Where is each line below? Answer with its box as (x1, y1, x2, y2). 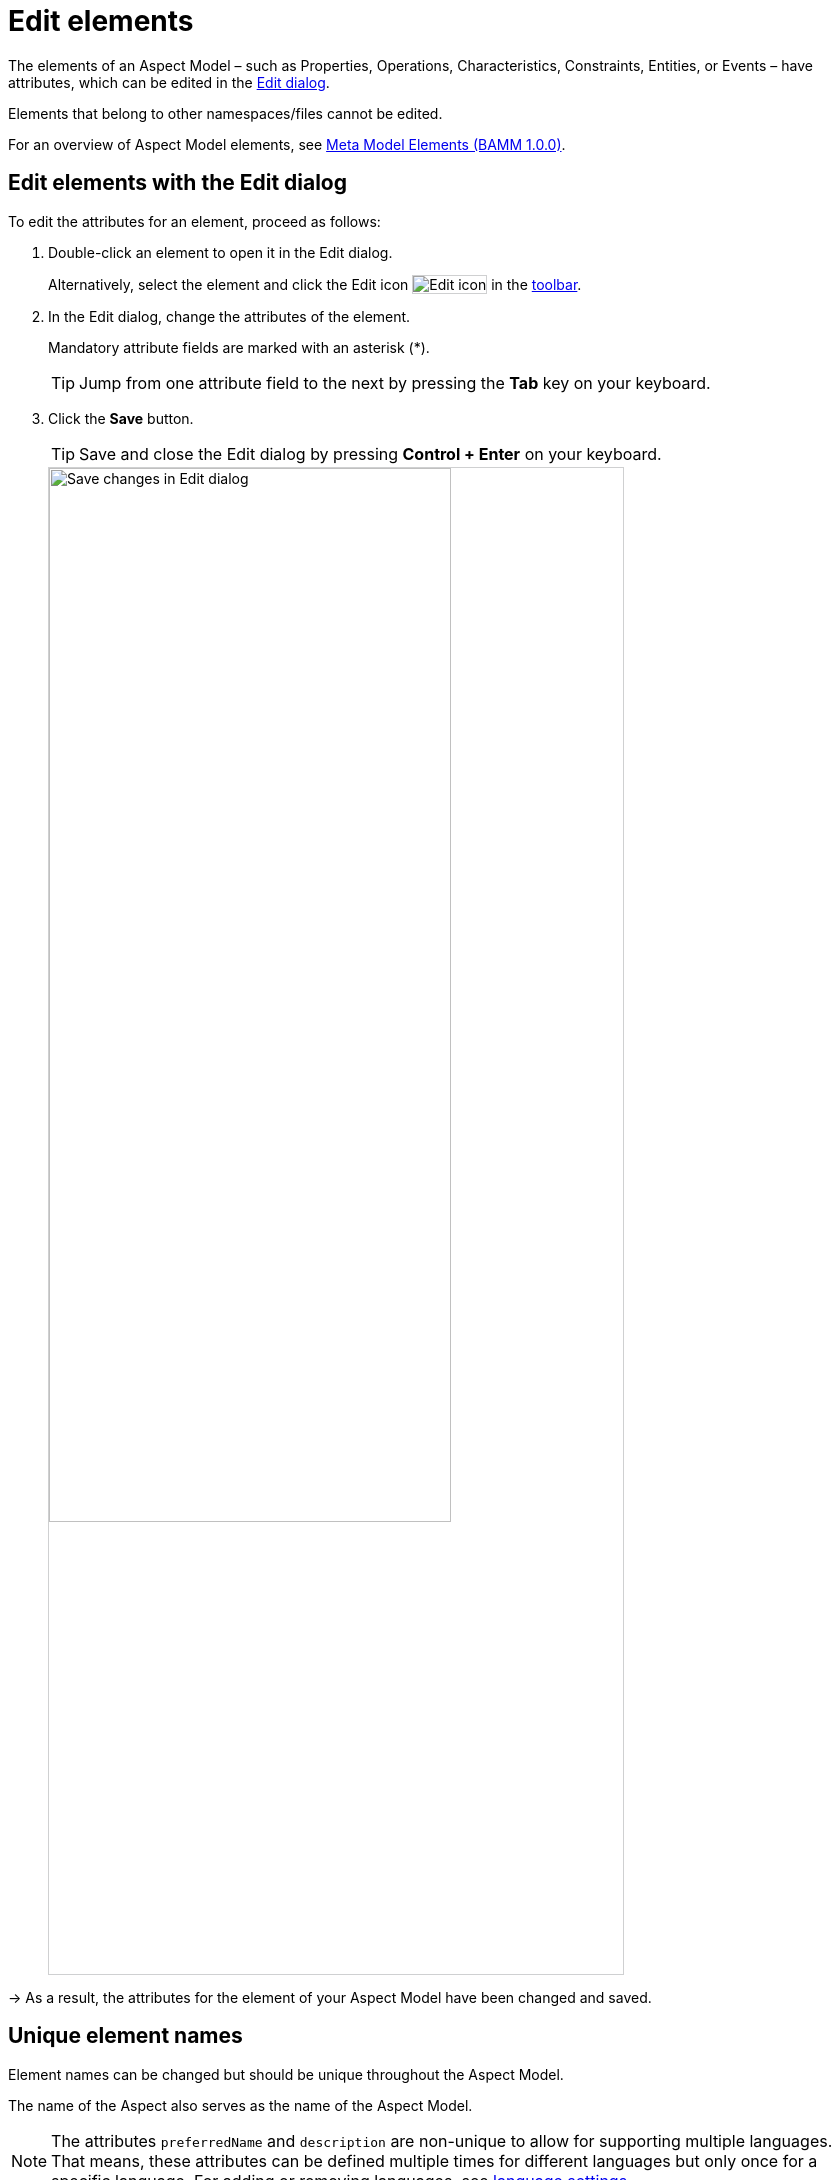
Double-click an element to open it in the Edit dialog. (48, 243, 393, 261)
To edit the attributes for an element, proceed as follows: (8, 212, 381, 230)
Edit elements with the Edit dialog (8, 170, 348, 196)
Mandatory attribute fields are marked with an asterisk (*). (48, 338, 430, 356)
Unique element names (8, 2023, 243, 2049)
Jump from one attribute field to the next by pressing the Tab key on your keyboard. (79, 372, 711, 393)
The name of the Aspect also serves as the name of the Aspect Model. (8, 2096, 473, 2114)
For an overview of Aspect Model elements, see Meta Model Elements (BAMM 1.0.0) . (8, 135, 566, 153)
